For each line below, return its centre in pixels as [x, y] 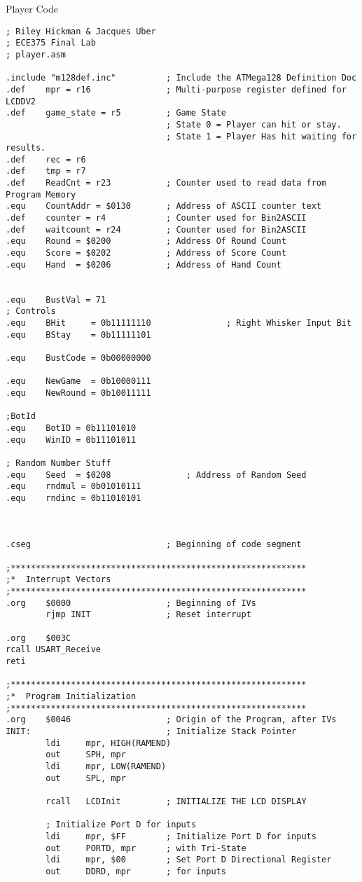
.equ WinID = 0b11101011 [71, 440]
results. [26, 148]
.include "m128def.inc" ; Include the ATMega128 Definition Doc [181, 78]
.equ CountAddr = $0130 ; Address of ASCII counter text [164, 206]
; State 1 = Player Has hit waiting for [262, 136]
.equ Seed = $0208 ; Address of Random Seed [156, 475]
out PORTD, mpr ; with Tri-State [146, 848]
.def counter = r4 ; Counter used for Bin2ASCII [156, 218]
